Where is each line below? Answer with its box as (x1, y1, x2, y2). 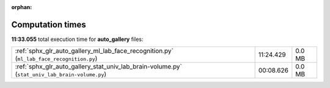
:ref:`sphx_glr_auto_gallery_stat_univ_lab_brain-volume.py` (15, 62, 183, 71)
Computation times (11, 19, 86, 30)
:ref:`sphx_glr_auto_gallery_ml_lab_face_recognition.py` (15, 46, 174, 55)
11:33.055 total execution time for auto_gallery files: (11, 35, 144, 43)
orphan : (11, 4, 32, 10)
